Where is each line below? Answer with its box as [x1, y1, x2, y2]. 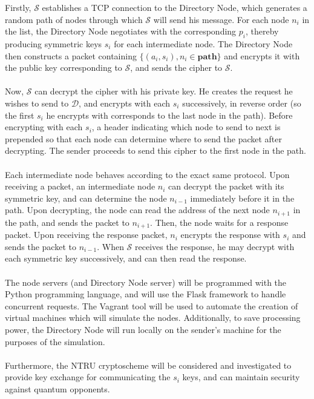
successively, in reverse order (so [182, 96, 301, 109]
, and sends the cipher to [130, 61, 223, 74]
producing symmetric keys [5, 37, 102, 50]
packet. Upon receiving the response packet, [5, 228, 168, 241]
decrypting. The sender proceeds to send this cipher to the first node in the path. [5, 144, 306, 157]
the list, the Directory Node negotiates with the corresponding [5, 25, 237, 38]
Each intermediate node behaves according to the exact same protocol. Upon [5, 168, 290, 180]
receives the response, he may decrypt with [135, 240, 295, 252]
